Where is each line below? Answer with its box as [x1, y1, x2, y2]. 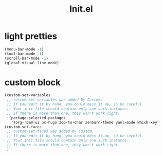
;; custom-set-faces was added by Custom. [6, 129, 94, 134]
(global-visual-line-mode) [4, 60, 59, 65]
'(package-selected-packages [6, 115, 66, 120]
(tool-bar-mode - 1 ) [4, 51, 44, 56]
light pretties [4, 31, 57, 42]
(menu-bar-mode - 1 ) [4, 47, 44, 52]
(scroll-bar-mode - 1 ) [4, 56, 49, 61]
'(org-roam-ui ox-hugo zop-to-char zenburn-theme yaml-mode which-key [11, 120, 158, 125]
